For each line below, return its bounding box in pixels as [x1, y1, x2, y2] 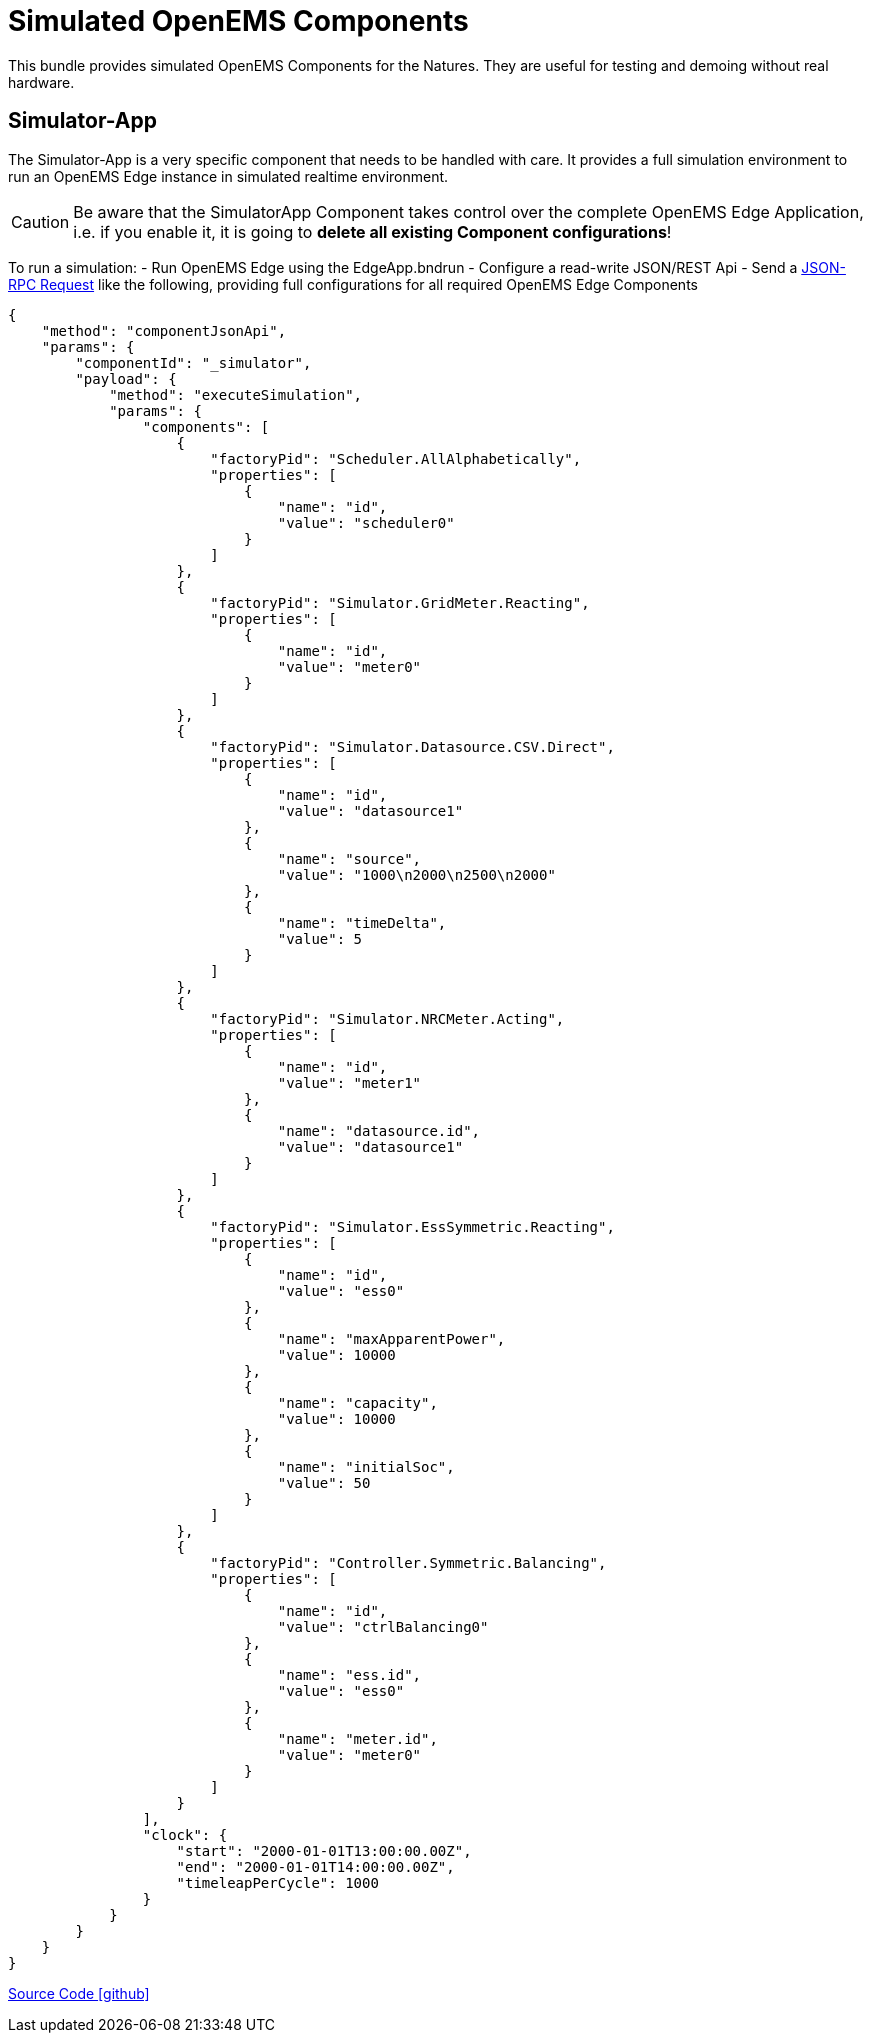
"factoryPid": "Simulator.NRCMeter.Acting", [210, 1010, 565, 1027]
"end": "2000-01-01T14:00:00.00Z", [176, 1858, 455, 1875]
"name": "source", [277, 850, 422, 867]
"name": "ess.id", [277, 1666, 422, 1683]
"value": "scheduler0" [277, 514, 455, 531]
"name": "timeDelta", [277, 914, 447, 931]
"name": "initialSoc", [277, 1458, 455, 1475]
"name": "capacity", [277, 1394, 438, 1411]
